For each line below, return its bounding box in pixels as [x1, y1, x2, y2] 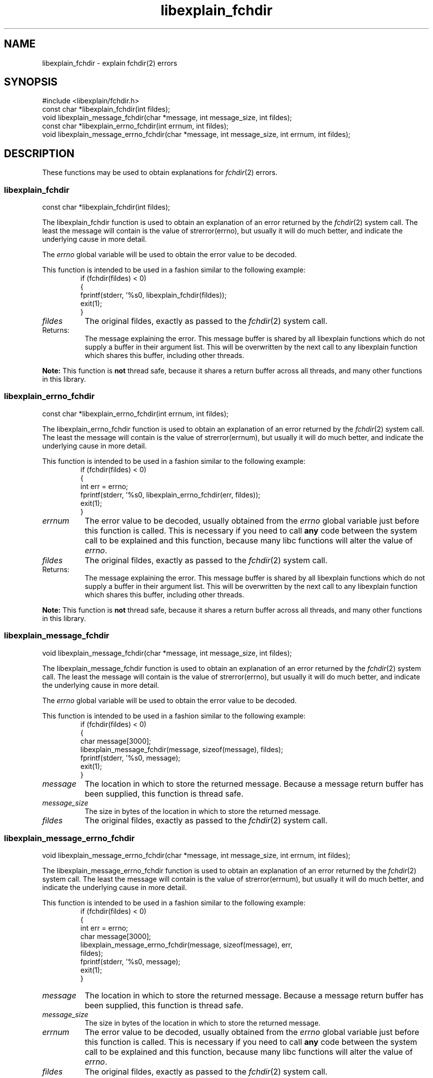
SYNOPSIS [4, 76, 58, 89]
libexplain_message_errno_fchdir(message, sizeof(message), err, [80, 941, 293, 949]
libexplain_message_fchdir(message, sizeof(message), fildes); [80, 745, 283, 754]
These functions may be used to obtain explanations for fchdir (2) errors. [42, 168, 278, 177]
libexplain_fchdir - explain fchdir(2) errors [42, 58, 177, 67]
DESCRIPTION [4, 147, 75, 160]
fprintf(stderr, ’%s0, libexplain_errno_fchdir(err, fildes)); [80, 490, 260, 499]
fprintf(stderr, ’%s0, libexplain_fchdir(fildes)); [80, 291, 227, 300]
